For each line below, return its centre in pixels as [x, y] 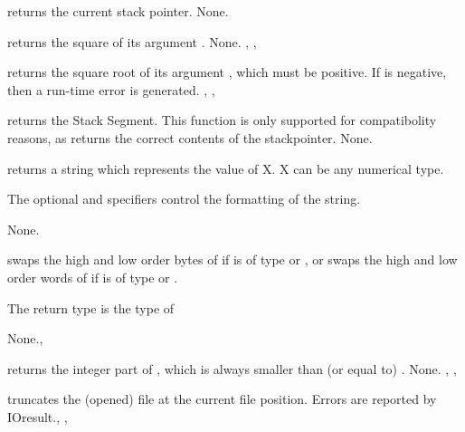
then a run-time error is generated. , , [111, 89]
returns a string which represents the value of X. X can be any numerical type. [226, 168]
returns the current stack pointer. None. [118, 11]
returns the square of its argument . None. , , [132, 41]
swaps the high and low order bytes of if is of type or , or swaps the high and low [232, 259]
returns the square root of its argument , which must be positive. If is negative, [227, 72]
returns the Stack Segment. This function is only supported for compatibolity [222, 120]
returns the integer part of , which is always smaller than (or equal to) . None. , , [232, 368]
